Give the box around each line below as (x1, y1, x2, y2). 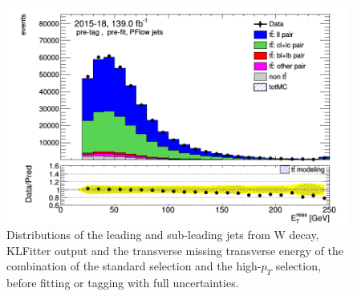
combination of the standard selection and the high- (6, 257, 262, 274)
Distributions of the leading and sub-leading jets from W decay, (6, 226, 319, 243)
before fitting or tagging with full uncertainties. (6, 274, 239, 291)
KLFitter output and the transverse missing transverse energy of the (6, 241, 343, 258)
